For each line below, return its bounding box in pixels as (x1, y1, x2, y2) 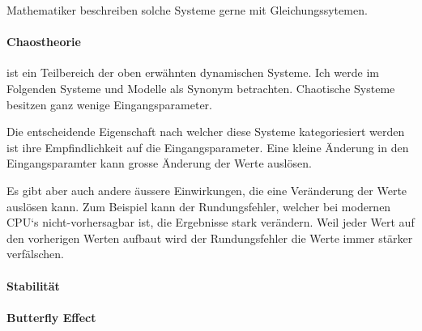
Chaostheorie (6, 33, 81, 50)
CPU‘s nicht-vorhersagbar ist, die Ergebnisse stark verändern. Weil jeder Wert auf (6, 214, 415, 231)
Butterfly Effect (6, 308, 96, 325)
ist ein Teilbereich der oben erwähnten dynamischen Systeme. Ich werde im (6, 64, 380, 81)
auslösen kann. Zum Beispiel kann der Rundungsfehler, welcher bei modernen (6, 197, 391, 214)
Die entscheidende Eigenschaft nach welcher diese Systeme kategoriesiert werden (6, 123, 405, 140)
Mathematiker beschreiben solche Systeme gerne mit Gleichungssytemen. (6, 2, 368, 18)
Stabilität (6, 277, 60, 294)
